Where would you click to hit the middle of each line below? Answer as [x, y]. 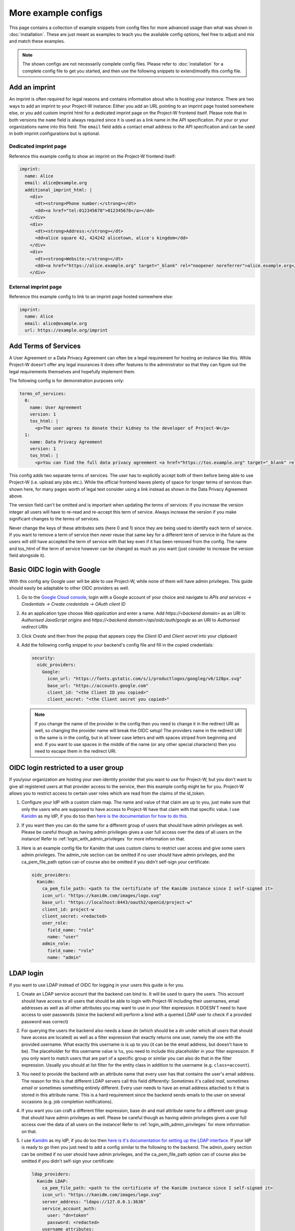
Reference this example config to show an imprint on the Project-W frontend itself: [92, 156]
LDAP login [26, 973]
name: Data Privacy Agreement [66, 442]
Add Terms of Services [45, 346]
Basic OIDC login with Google [55, 569]
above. [16, 496]
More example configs [56, 13]
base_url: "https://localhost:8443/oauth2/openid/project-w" [117, 903]
